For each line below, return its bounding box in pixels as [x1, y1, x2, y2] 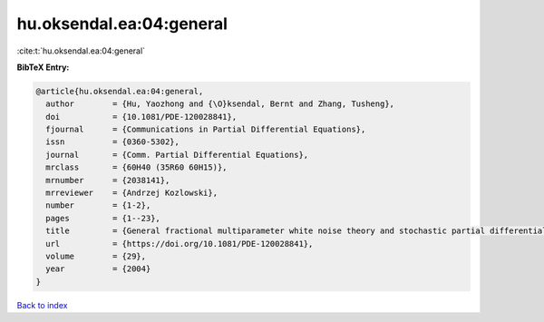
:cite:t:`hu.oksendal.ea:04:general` [16, 45, 145, 56]
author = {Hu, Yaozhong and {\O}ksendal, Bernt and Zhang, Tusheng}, [45, 99, 394, 109]
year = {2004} [45, 264, 151, 274]
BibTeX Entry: [16, 62, 70, 73]
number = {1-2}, [45, 200, 151, 210]
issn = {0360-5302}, [45, 137, 180, 147]
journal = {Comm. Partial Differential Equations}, [45, 150, 309, 160]
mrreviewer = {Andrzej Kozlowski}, [45, 188, 218, 199]
